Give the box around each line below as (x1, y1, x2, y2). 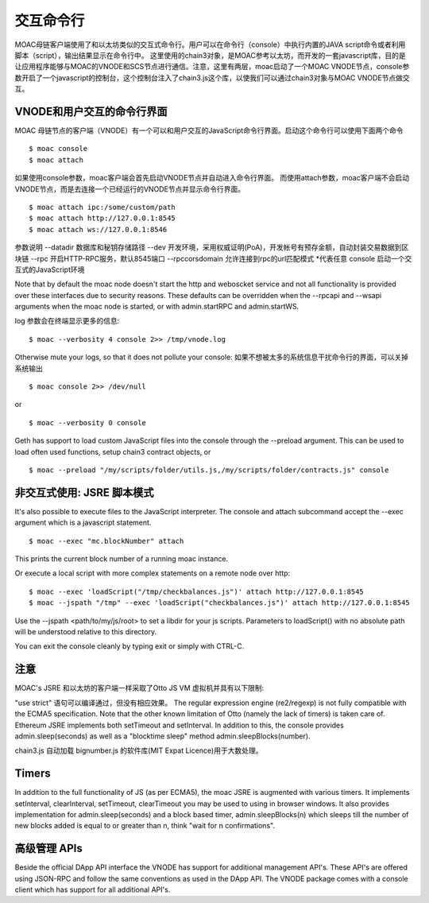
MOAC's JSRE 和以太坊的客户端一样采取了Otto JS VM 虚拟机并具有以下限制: (14, 684, 265, 693)
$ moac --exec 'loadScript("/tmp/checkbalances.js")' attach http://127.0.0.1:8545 (29, 587, 365, 596)
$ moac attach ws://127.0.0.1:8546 (29, 225, 168, 234)
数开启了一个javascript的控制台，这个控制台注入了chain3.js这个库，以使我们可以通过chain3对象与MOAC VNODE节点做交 (14, 72, 411, 83)
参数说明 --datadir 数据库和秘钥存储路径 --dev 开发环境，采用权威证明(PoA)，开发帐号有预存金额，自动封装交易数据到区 (14, 242, 409, 252)
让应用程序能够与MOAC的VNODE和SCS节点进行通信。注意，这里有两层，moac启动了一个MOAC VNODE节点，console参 (14, 62, 410, 72)
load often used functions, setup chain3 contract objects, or (14, 447, 211, 456)
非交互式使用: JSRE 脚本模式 (14, 486, 154, 499)
